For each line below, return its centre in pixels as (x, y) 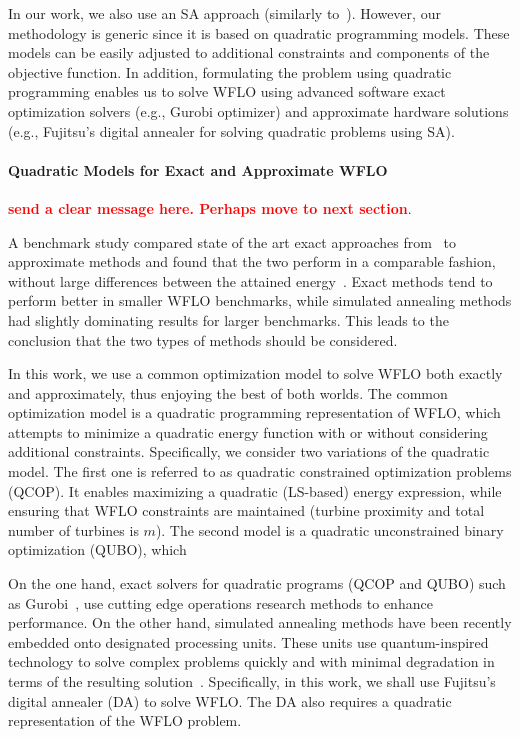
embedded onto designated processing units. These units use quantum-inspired (248, 641)
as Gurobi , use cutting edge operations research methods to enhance (220, 602)
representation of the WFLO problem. (125, 720)
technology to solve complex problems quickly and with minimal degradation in (251, 661)
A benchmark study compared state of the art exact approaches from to (232, 241)
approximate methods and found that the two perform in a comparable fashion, (252, 261)
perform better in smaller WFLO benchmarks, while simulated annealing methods (260, 300)
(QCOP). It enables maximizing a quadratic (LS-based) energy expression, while (255, 490)
